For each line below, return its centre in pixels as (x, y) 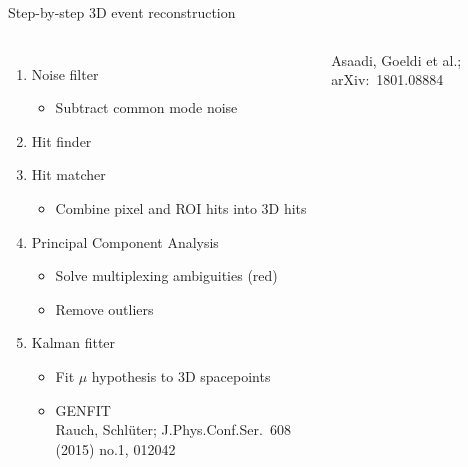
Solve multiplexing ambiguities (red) (166, 275)
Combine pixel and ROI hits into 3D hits (181, 207)
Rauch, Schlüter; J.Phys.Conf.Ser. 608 (173, 429)
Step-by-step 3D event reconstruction (122, 12)
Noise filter (65, 73)
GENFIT (83, 409)
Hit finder (61, 140)
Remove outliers (104, 308)
